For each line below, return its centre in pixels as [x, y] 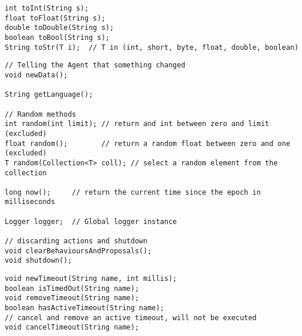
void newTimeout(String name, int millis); [91, 279]
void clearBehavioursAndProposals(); [78, 251]
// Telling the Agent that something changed [95, 65]
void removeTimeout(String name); [72, 298]
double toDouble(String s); [60, 28]
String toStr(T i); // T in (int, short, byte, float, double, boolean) [152, 47]
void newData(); [36, 75]
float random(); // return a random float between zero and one [147, 143]
